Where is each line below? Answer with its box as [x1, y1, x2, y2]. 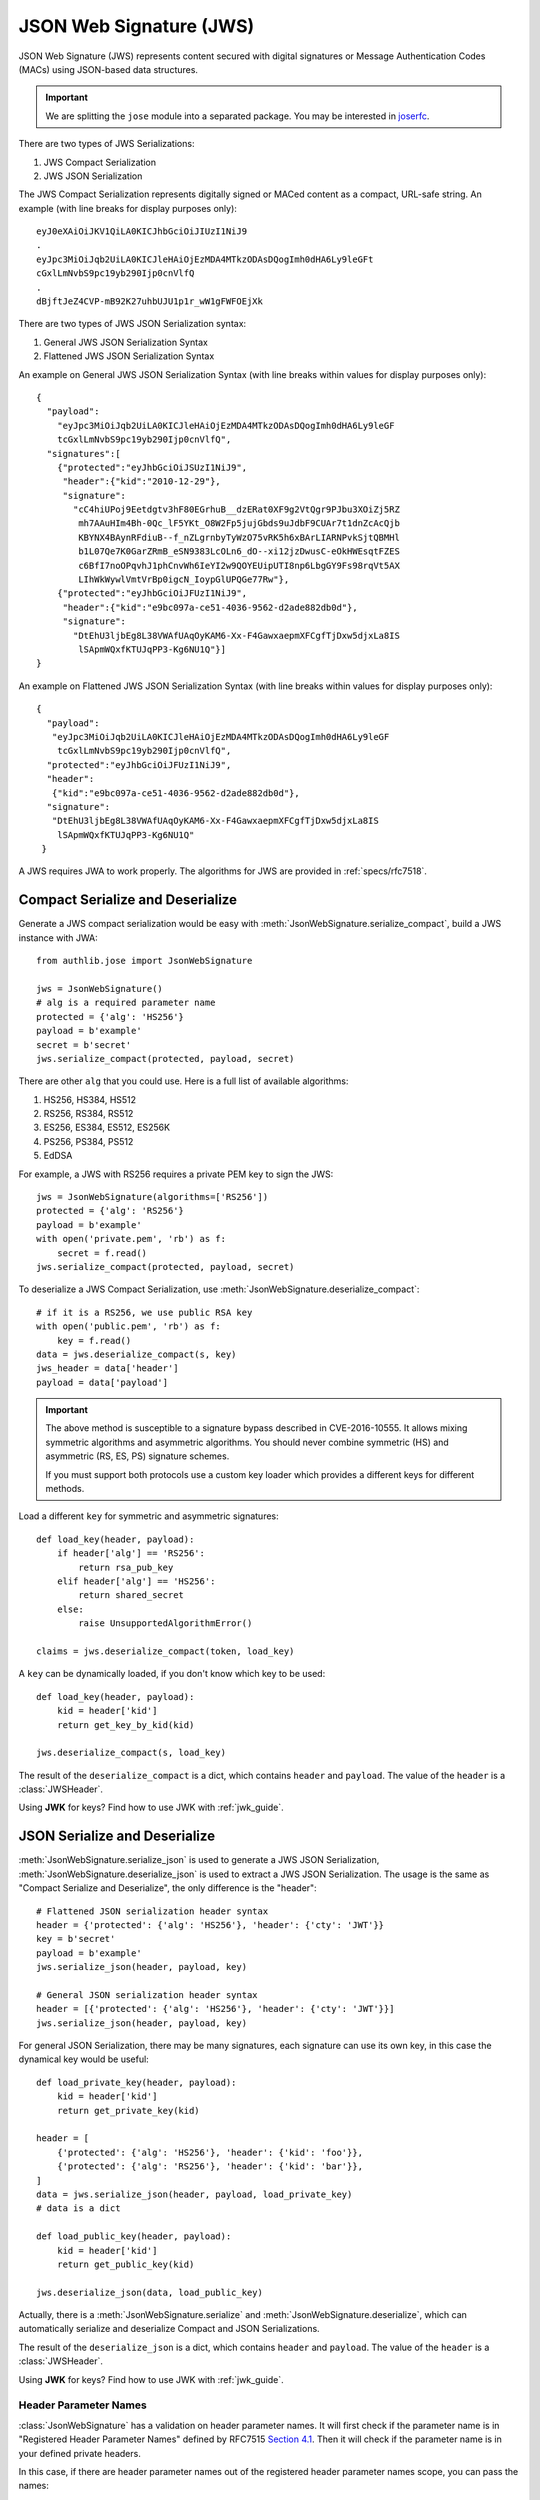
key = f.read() [56, 1335, 132, 1346]
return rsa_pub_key [78, 1561, 174, 1573]
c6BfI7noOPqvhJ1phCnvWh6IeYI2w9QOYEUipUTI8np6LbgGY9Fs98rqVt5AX [78, 560, 400, 571]
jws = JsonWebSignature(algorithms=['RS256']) [36, 1191, 269, 1203]
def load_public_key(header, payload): [36, 2231, 232, 2242]
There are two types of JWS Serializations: [18, 138, 195, 150]
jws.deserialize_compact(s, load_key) [36, 1747, 227, 1759]
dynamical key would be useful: [18, 2053, 149, 2065]
